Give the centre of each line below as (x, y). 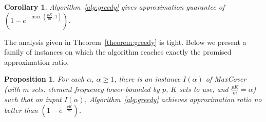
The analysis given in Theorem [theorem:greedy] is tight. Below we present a (125, 42)
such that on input (33, 99)
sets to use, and (204, 89)
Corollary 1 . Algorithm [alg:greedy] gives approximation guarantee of (115, 7)
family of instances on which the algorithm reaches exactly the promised (118, 52)
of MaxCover (226, 79)
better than (21, 110)
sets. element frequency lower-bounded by (96, 89)
